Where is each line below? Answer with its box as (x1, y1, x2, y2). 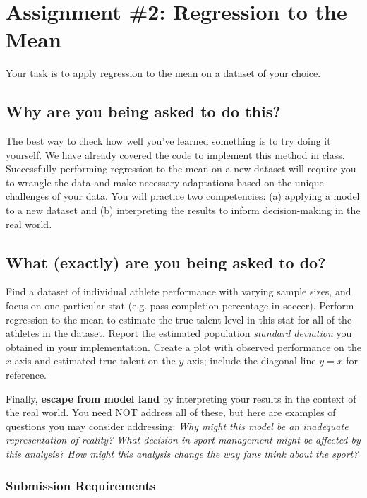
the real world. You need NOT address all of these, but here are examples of (6, 405, 336, 420)
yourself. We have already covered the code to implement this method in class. (6, 147, 345, 162)
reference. (6, 367, 47, 382)
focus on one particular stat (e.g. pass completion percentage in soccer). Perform (6, 298, 354, 313)
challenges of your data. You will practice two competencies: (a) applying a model (6, 189, 360, 203)
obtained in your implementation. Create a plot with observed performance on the (6, 339, 361, 354)
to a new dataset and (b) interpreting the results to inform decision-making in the (6, 203, 361, 218)
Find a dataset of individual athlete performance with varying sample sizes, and (6, 284, 351, 299)
